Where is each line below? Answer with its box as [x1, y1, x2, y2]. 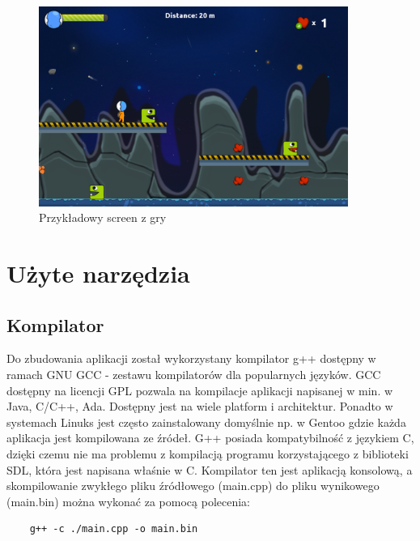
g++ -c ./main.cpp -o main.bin [29, 523, 198, 535]
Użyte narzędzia [6, 257, 190, 290]
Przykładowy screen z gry [39, 209, 167, 226]
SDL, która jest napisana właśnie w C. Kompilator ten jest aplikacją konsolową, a [6, 461, 413, 478]
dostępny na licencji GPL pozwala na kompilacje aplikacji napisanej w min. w [6, 381, 393, 398]
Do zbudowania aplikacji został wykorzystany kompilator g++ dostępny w [6, 350, 376, 367]
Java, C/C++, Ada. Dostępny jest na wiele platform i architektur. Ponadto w [6, 398, 393, 415]
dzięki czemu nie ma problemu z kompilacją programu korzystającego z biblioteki [6, 445, 409, 462]
